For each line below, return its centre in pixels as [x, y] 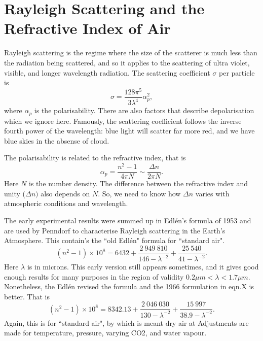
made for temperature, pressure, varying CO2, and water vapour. [105, 333]
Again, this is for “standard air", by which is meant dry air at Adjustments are [126, 322]
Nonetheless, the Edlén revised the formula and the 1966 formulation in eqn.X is [129, 286]
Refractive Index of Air [87, 28]
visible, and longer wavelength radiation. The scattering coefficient [107, 72]
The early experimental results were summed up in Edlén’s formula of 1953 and [128, 220]
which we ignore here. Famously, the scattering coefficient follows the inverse [123, 121]
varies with [212, 193]
